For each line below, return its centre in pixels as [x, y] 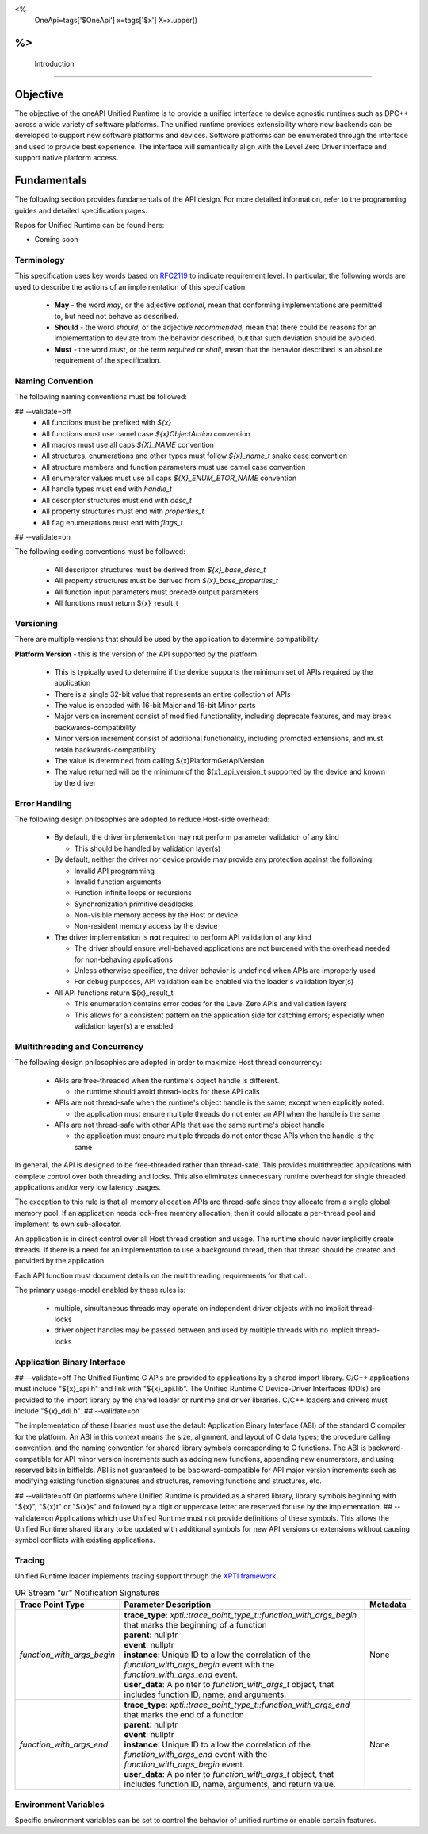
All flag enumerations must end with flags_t [112, 522]
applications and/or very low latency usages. [88, 1187]
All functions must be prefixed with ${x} [107, 423]
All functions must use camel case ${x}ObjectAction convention [146, 433]
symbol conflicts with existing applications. [85, 1540]
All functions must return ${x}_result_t [116, 603]
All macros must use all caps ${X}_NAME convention [128, 444]
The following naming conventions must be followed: [101, 397]
